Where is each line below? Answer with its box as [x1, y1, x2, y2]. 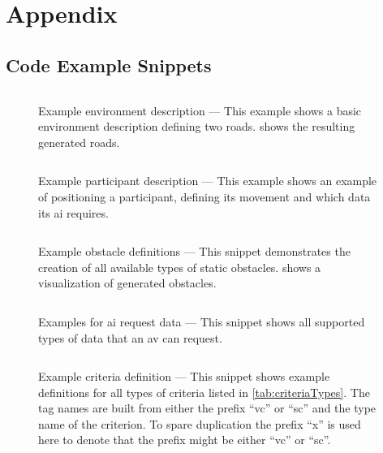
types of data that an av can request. [38, 329, 222, 346]
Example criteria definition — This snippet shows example [38, 368, 330, 385]
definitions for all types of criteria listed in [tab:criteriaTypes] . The [38, 383, 370, 400]
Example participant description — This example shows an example [38, 172, 377, 189]
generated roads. [38, 133, 120, 150]
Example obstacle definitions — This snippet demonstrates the [38, 243, 351, 260]
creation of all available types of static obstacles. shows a [38, 258, 321, 275]
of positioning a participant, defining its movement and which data [38, 188, 371, 205]
